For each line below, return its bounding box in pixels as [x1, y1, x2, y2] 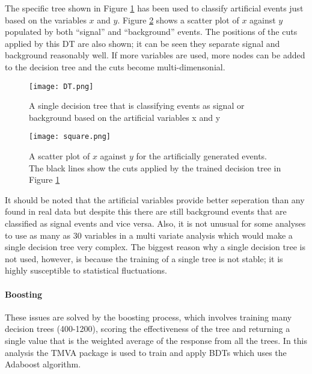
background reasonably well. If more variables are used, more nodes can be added [5, 49, 305, 61]
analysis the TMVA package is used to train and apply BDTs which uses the [5, 346, 287, 358]
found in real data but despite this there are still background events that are [5, 205, 287, 218]
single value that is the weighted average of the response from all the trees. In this [5, 334, 308, 346]
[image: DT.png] [29, 82, 94, 91]
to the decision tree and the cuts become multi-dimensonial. [5, 60, 225, 73]
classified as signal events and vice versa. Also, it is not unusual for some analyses [5, 217, 306, 230]
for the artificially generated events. [136, 150, 267, 162]
